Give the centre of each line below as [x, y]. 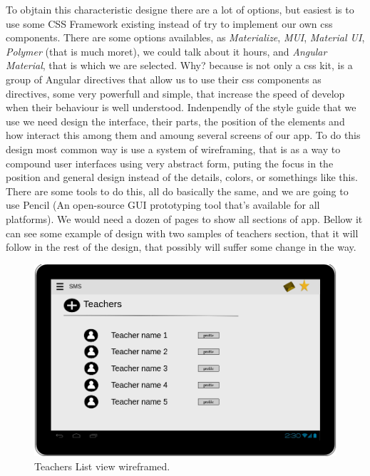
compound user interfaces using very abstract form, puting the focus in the [170, 163]
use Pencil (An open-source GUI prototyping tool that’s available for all [163, 205]
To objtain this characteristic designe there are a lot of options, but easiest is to [180, 9]
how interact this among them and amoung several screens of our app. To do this [183, 135]
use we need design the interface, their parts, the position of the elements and [175, 121]
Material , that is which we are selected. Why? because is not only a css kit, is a [179, 65]
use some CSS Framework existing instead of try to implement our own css [169, 23]
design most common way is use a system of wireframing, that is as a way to [173, 149]
